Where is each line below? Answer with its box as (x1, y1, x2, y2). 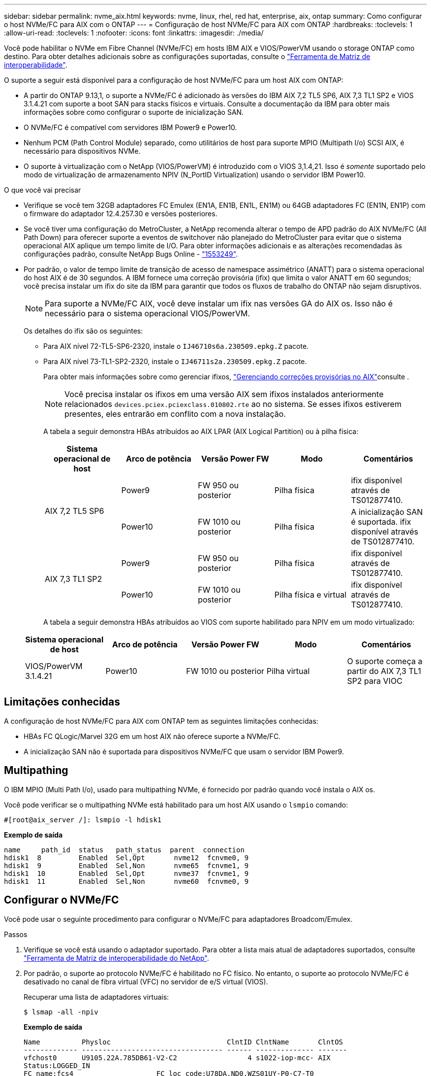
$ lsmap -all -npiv (24, 1008, 98, 1016)
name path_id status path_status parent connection (4, 845, 245, 854)
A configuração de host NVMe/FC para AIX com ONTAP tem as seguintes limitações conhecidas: (4, 716, 318, 725)
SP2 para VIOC (347, 676, 402, 686)
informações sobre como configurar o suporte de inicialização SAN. (24, 108, 244, 116)
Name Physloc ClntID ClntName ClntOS (24, 1038, 343, 1046)
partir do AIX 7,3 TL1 (347, 666, 421, 676)
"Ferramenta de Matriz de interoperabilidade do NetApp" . (24, 953, 209, 962)
